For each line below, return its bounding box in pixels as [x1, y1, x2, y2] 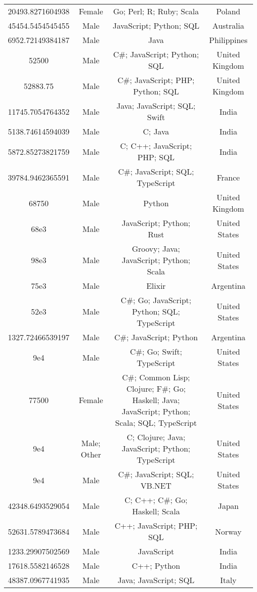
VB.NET [140, 480, 171, 491]
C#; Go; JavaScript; [121, 294, 191, 306]
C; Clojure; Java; [127, 431, 185, 443]
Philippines [209, 34, 248, 46]
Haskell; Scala [132, 505, 180, 517]
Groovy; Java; [132, 243, 180, 254]
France [216, 171, 240, 183]
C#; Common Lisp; [122, 371, 190, 383]
